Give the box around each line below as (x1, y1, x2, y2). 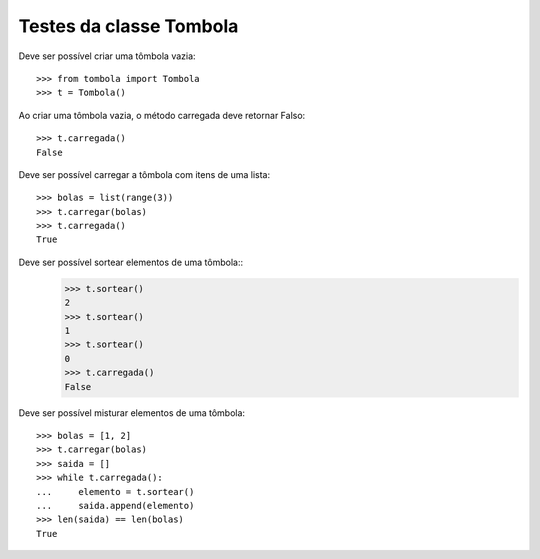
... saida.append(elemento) (36, 500, 195, 511)
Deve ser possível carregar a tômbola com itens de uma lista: (18, 168, 270, 180)
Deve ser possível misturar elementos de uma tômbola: (18, 406, 245, 419)
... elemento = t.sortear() (36, 486, 195, 497)
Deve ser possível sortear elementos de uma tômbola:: (18, 256, 244, 268)
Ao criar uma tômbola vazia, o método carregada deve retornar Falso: (18, 109, 306, 121)
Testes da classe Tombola (18, 15, 239, 37)
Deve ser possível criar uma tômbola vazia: (18, 50, 196, 62)
